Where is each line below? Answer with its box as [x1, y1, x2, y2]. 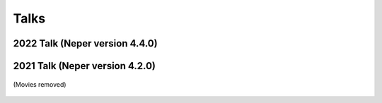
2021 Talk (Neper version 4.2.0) [13, 60, 156, 72]
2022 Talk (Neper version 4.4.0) [13, 37, 158, 49]
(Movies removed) [13, 80, 66, 88]
